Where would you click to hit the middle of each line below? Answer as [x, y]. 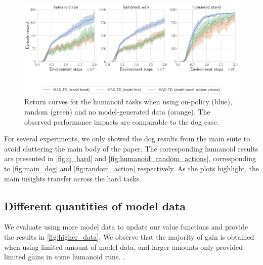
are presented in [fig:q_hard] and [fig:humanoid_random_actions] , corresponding [130, 158]
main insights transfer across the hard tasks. [73, 178]
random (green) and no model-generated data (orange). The [117, 112]
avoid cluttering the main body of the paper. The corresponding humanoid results [131, 148]
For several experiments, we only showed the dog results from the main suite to [127, 139]
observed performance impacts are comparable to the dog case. [122, 121]
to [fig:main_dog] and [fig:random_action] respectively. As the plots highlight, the [132, 168]
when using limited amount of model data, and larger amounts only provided [124, 247]
